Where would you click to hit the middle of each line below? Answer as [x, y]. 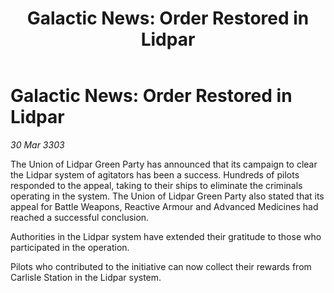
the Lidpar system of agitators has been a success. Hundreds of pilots [155, 174]
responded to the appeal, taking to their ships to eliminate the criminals [156, 185]
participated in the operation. [70, 247]
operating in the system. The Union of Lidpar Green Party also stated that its [167, 196]
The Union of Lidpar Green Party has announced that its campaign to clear [164, 164]
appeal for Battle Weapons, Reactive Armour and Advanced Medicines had [164, 206]
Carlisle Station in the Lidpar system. [86, 277]
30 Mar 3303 [37, 144]
